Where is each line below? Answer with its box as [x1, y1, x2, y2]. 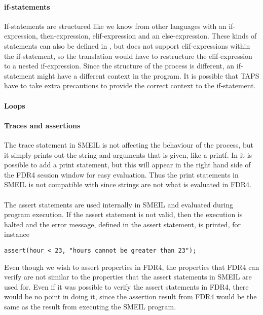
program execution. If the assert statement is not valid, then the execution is [4, 209, 243, 220]
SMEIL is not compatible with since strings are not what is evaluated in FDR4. [4, 179, 251, 190]
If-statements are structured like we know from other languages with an [4, 20, 227, 31]
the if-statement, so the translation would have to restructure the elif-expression [4, 50, 252, 61]
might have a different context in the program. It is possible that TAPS [37, 70, 259, 81]
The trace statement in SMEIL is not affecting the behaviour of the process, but [4, 139, 253, 150]
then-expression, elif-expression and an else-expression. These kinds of [40, 30, 257, 41]
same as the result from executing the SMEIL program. [4, 301, 176, 311]
